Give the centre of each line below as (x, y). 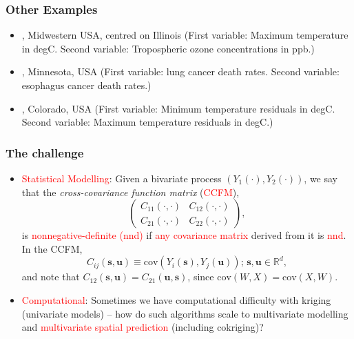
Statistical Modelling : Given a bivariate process (122, 178)
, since (201, 277)
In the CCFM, (52, 248)
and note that (51, 277)
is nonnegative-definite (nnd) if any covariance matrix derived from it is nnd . (184, 235)
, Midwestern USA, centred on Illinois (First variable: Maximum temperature (185, 35)
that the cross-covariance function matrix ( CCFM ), (131, 192)
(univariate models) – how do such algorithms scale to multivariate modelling (185, 313)
